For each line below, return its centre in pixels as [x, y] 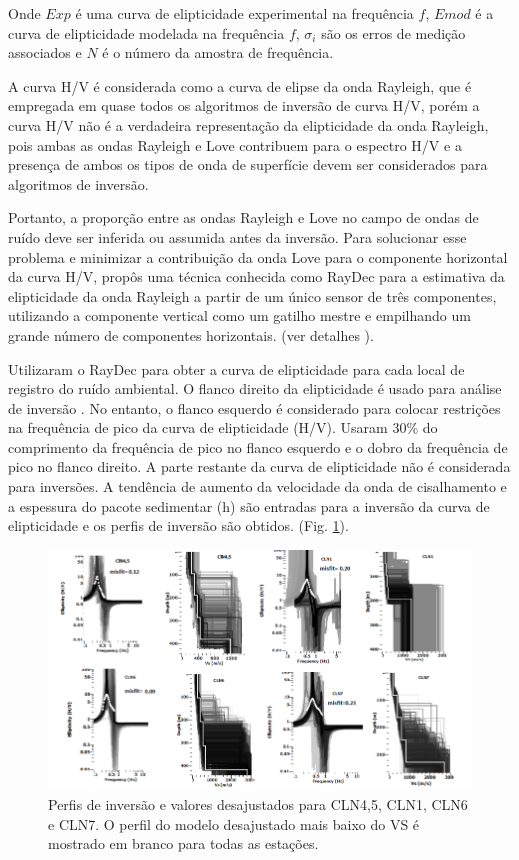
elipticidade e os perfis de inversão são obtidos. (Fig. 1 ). [178, 525]
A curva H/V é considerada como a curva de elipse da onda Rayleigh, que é [240, 85]
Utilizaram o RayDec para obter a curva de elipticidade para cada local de [236, 368]
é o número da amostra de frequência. [218, 52]
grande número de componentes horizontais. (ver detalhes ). [191, 334]
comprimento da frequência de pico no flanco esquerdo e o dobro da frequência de [258, 446]
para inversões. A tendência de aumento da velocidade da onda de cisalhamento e [257, 486]
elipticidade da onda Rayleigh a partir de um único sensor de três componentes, [252, 295]
